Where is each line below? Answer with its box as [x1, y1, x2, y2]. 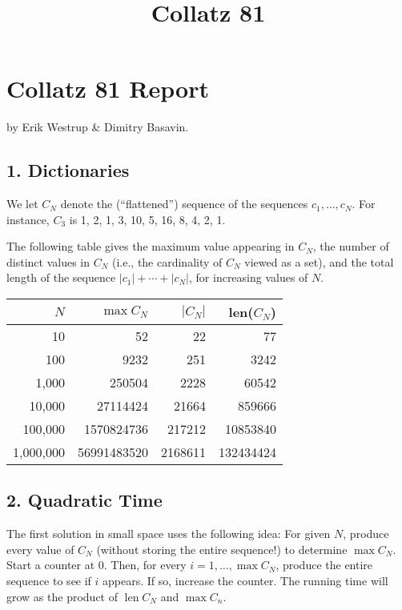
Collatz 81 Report [6, 72, 209, 105]
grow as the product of [6, 588, 118, 604]
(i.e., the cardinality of [111, 253, 223, 270]
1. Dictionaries [6, 158, 130, 183]
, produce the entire [275, 556, 373, 573]
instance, [6, 211, 50, 227]
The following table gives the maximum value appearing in [6, 238, 295, 255]
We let [6, 195, 38, 212]
